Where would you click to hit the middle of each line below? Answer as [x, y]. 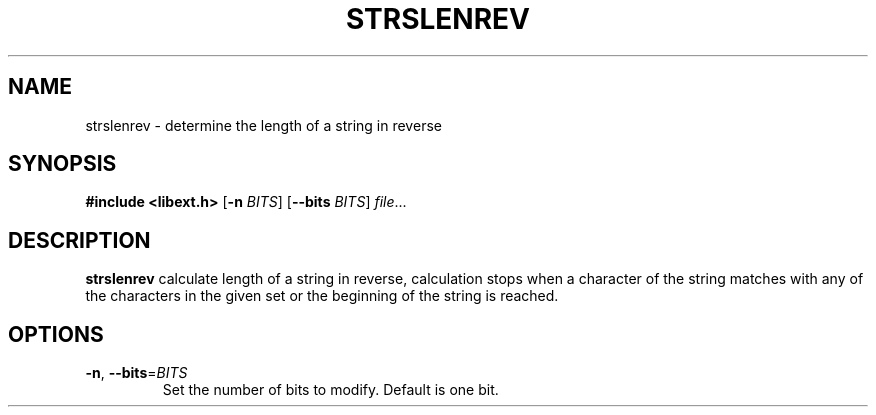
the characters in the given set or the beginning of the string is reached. [322, 296]
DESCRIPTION [79, 240]
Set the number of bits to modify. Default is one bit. [330, 390]
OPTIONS [56, 334]
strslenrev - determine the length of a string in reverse [263, 125]
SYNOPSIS [62, 164]
